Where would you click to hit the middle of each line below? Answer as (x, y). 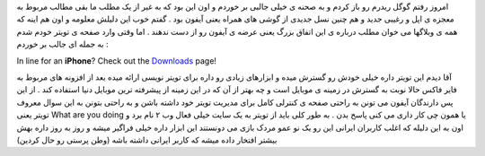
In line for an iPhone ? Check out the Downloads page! (117, 61)
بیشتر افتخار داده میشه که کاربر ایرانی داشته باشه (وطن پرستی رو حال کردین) (147, 140)
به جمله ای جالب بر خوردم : (62, 44)
